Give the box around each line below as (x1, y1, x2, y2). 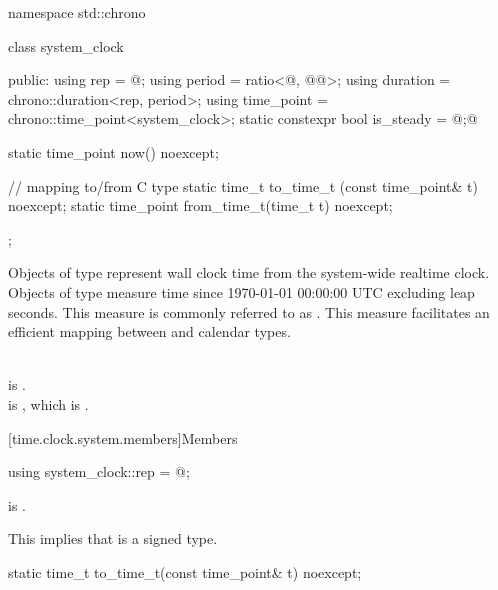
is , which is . (8, 393, 89, 414)
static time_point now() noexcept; (8, 141, 219, 162)
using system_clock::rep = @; (8, 461, 190, 482)
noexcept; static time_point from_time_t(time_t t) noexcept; (8, 195, 393, 216)
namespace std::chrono (8, 2, 146, 22)
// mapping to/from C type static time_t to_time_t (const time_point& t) (8, 175, 478, 196)
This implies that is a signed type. (8, 528, 218, 549)
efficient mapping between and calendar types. (8, 321, 291, 342)
